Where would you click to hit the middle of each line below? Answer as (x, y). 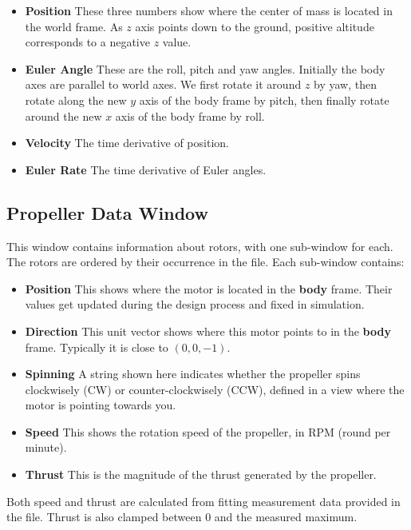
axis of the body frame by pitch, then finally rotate (264, 100)
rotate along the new (76, 100)
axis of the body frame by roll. (190, 116)
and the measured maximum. (286, 517)
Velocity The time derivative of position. (127, 143)
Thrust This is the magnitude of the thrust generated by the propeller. (201, 474)
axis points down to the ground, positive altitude (255, 26)
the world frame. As (74, 26)
